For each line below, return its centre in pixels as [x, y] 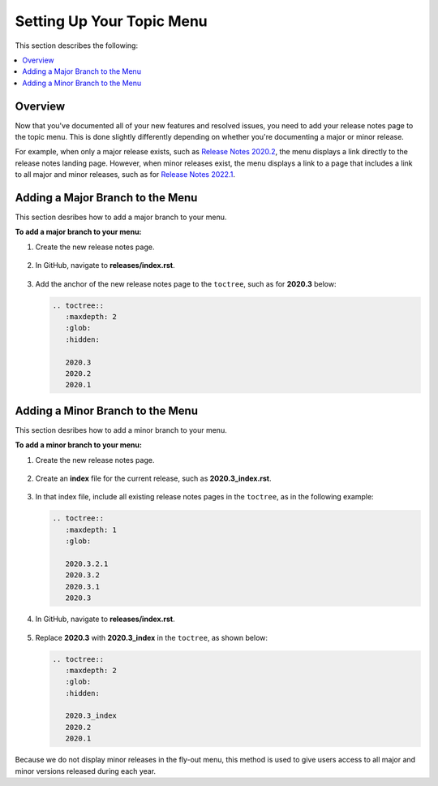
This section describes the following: [76, 45]
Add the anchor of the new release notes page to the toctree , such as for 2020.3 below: [186, 283]
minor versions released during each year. [86, 771]
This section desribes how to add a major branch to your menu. [121, 217]
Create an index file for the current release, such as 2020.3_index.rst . [153, 478]
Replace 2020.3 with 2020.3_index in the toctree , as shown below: [151, 637]
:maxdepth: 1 [91, 529]
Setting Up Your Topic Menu [112, 21]
